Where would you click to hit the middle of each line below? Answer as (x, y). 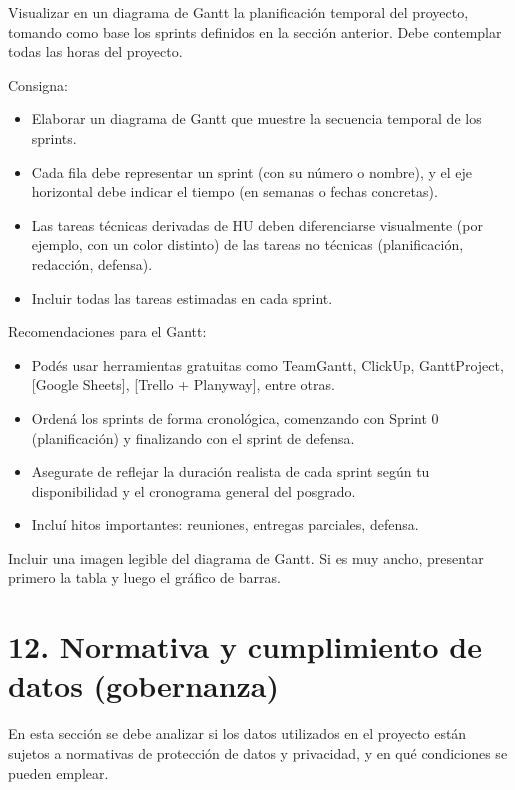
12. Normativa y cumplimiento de (245, 646)
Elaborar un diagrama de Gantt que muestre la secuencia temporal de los (256, 118)
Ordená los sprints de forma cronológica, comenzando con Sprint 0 (235, 417)
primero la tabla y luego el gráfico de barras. (144, 577)
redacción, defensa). (92, 263)
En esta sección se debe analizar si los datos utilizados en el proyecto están (237, 733)
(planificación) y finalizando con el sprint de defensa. (193, 437)
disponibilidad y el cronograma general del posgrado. (193, 490)
